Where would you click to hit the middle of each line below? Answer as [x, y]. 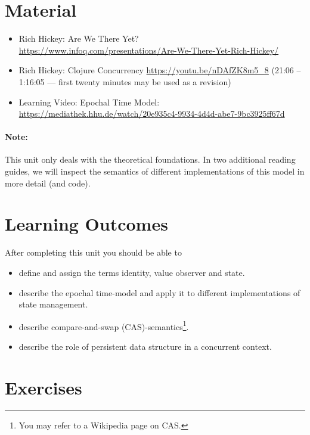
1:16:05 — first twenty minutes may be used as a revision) [125, 81]
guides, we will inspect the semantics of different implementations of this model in [155, 171]
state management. [53, 304]
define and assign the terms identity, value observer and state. [132, 272]
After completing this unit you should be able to [93, 252]
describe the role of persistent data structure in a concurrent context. [145, 347]
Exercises [44, 387]
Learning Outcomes [86, 224]
